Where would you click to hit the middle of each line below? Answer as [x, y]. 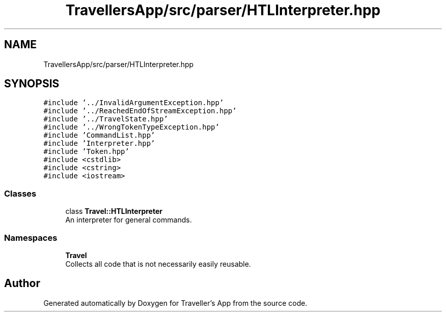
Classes [20, 193]
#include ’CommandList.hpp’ [99, 135]
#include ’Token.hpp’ [86, 152]
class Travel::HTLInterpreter [114, 211]
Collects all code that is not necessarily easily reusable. [158, 264]
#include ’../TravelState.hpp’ [106, 119]
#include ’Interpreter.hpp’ [99, 144]
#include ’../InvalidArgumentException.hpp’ [134, 103]
